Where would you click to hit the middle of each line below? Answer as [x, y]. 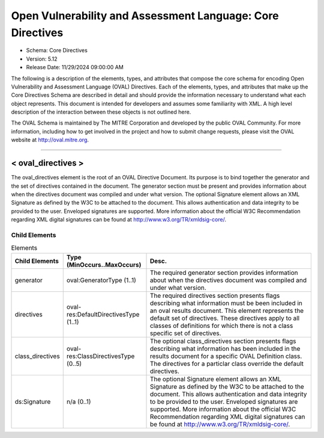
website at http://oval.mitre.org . [50, 140]
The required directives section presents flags [215, 295]
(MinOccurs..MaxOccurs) [104, 265]
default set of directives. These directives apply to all [225, 318]
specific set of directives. [186, 333]
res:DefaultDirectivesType [103, 314]
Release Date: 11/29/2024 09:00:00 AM [75, 67]
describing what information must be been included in [226, 303]
